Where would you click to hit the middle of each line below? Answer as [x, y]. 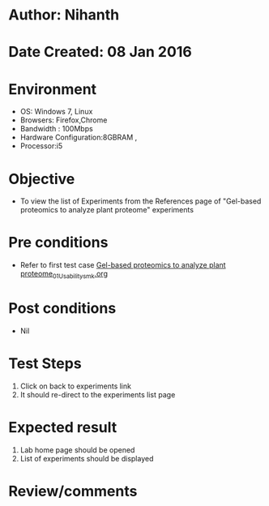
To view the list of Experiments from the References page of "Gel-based [141, 201]
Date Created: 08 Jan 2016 [100, 52]
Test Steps [45, 364]
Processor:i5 [41, 146]
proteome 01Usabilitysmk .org [64, 275]
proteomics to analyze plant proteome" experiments [107, 210]
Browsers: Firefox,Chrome [64, 120]
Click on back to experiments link [76, 386]
